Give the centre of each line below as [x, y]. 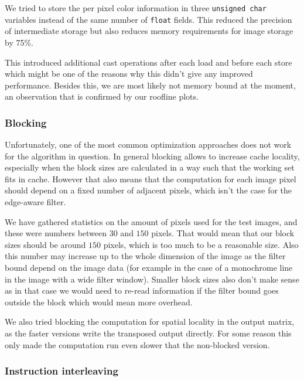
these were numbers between [56, 233]
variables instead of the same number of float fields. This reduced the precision [148, 19]
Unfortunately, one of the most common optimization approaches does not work [148, 144]
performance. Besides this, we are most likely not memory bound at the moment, [150, 85]
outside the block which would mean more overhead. [99, 302]
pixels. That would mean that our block [223, 233]
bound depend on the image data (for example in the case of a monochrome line [149, 268]
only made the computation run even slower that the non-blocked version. [137, 344]
